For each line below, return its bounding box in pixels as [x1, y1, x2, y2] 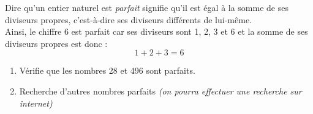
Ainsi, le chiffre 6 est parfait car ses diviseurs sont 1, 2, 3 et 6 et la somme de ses [5, 25, 308, 38]
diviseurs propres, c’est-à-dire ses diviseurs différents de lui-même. [5, 13, 252, 26]
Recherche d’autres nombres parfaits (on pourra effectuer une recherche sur [19, 84, 302, 97]
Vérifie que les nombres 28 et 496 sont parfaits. [19, 64, 195, 77]
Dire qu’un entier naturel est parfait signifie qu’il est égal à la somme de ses [5, 1, 288, 13]
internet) [19, 96, 53, 109]
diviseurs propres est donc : [5, 37, 108, 49]
